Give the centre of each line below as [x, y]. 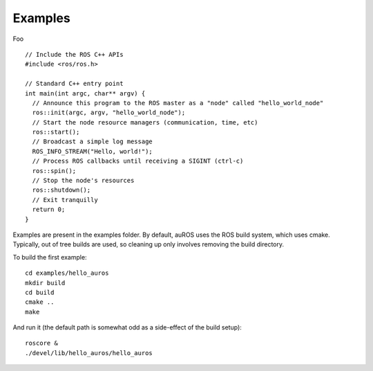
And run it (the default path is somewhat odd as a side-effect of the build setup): [127, 327]
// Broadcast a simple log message [93, 142]
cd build [40, 292]
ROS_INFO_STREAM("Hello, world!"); [93, 151]
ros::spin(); [54, 171]
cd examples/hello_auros [67, 273]
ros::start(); [56, 132]
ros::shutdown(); [61, 190]
